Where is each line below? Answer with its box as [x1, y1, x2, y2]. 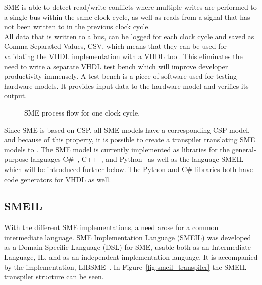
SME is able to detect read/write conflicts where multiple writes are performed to [4, 2, 257, 12]
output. [4, 90, 27, 101]
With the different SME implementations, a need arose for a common [4, 222, 219, 233]
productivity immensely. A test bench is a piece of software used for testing [4, 71, 237, 81]
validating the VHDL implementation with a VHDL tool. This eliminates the [4, 50, 243, 61]
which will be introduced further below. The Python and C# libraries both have [4, 163, 253, 174]
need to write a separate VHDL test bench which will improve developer [4, 61, 228, 71]
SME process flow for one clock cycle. [24, 107, 140, 118]
